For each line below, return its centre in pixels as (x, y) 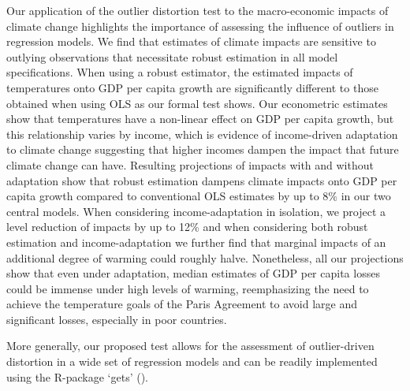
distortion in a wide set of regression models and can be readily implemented (192, 361)
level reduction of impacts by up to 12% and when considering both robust (187, 227)
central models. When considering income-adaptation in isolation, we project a (196, 211)
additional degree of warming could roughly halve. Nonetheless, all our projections (205, 257)
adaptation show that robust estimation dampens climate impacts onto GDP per (202, 180)
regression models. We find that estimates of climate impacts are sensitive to (191, 41)
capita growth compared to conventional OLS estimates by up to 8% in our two (199, 196)
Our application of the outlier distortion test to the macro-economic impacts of (198, 10)
